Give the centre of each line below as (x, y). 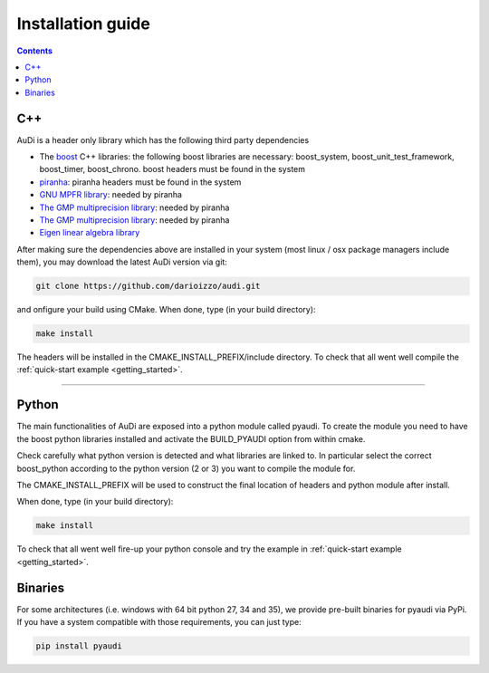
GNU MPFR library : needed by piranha (111, 195)
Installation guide (84, 24)
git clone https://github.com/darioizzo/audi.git (148, 286)
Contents (35, 51)
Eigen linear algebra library (90, 233)
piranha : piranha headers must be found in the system (140, 182)
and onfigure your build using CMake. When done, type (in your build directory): (166, 310)
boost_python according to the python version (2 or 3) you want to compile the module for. (186, 468)
